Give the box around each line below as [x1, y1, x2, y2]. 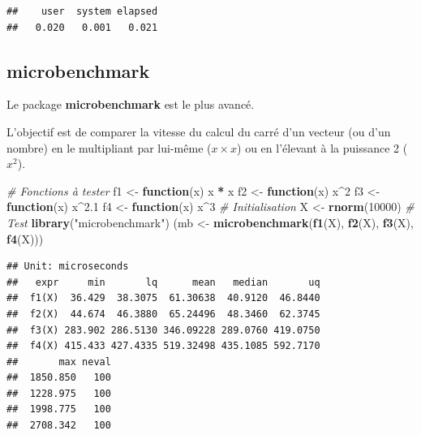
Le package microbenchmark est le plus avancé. [6, 96, 255, 113]
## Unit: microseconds [6, 261, 129, 273]
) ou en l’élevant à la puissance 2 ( [237, 139, 408, 156]
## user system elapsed [6, 6, 158, 17]
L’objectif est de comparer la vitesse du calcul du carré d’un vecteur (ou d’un [6, 123, 391, 140]
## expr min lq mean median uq [6, 276, 320, 288]
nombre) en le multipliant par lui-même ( [6, 139, 212, 156]
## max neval [6, 355, 111, 368]
